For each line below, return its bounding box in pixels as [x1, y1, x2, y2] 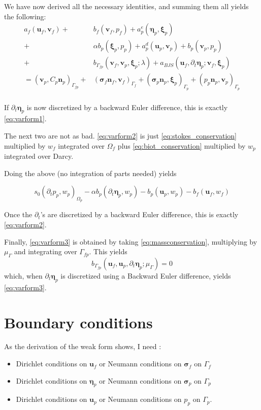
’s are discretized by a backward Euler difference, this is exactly [40, 209, 239, 220]
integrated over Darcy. [4, 150, 74, 161]
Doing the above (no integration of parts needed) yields [4, 167, 177, 178]
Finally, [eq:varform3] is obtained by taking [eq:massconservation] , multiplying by [4, 236, 257, 247]
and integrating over [14, 246, 77, 257]
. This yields [89, 246, 127, 257]
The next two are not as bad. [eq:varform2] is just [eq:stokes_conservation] [4, 130, 237, 141]
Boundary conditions [4, 312, 153, 332]
